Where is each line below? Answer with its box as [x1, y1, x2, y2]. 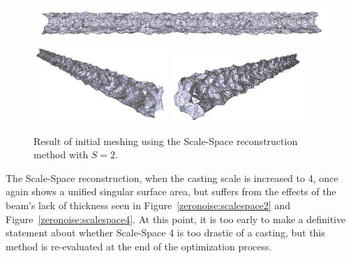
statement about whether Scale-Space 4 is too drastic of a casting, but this [6, 225, 325, 240]
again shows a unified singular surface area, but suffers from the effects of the [6, 184, 336, 199]
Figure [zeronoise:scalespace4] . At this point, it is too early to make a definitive [6, 211, 346, 226]
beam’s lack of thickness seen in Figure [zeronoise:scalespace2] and [6, 198, 290, 213]
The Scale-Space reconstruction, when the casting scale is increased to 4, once [6, 170, 338, 185]
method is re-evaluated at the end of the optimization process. [6, 238, 272, 253]
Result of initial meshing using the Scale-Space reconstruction [33, 133, 298, 148]
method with [33, 147, 89, 162]
